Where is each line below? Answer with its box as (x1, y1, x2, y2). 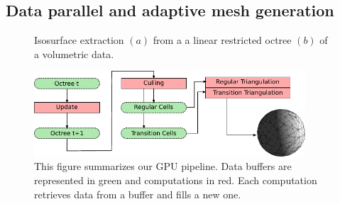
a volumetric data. (34, 46, 114, 61)
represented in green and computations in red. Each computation (34, 173, 317, 188)
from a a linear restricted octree (153, 33, 292, 47)
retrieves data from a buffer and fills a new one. (34, 186, 241, 201)
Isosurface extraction (34, 33, 124, 47)
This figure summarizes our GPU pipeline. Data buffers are (34, 159, 292, 174)
